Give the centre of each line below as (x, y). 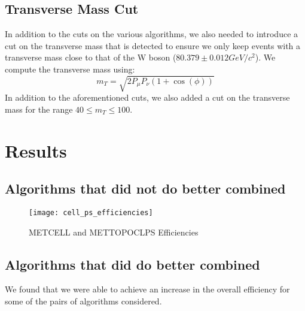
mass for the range (39, 109)
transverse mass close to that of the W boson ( (91, 57)
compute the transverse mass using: (70, 69)
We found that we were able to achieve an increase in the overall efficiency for (147, 289)
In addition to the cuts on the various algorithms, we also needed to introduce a (152, 34)
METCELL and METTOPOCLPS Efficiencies (114, 232)
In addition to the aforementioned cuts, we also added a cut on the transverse (147, 97)
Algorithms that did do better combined (132, 264)
